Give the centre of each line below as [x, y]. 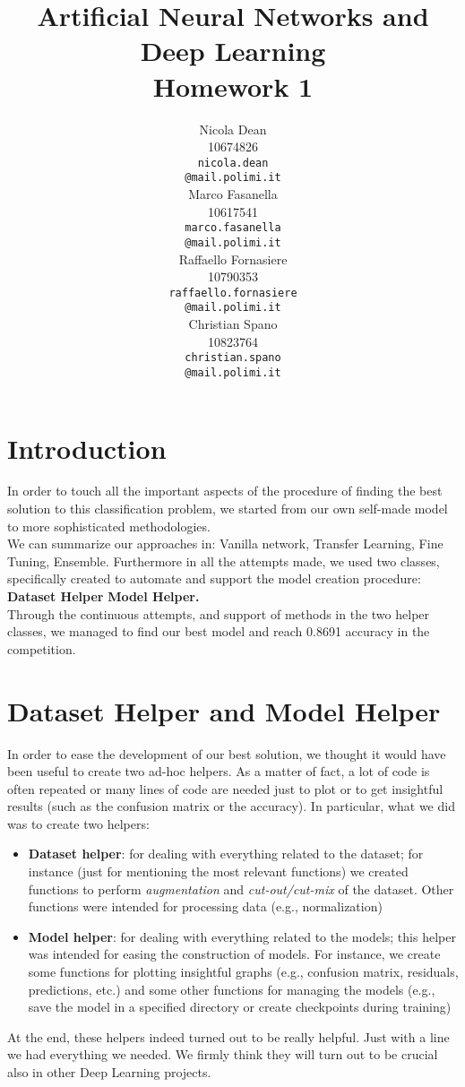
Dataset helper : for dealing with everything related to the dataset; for [226, 854]
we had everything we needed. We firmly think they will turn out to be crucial [223, 1054]
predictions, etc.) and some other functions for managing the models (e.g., [232, 989]
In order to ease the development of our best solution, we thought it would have [227, 753]
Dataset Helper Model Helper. [103, 596]
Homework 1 [233, 86]
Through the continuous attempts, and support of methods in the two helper [219, 613]
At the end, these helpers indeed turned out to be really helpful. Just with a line [228, 1036]
